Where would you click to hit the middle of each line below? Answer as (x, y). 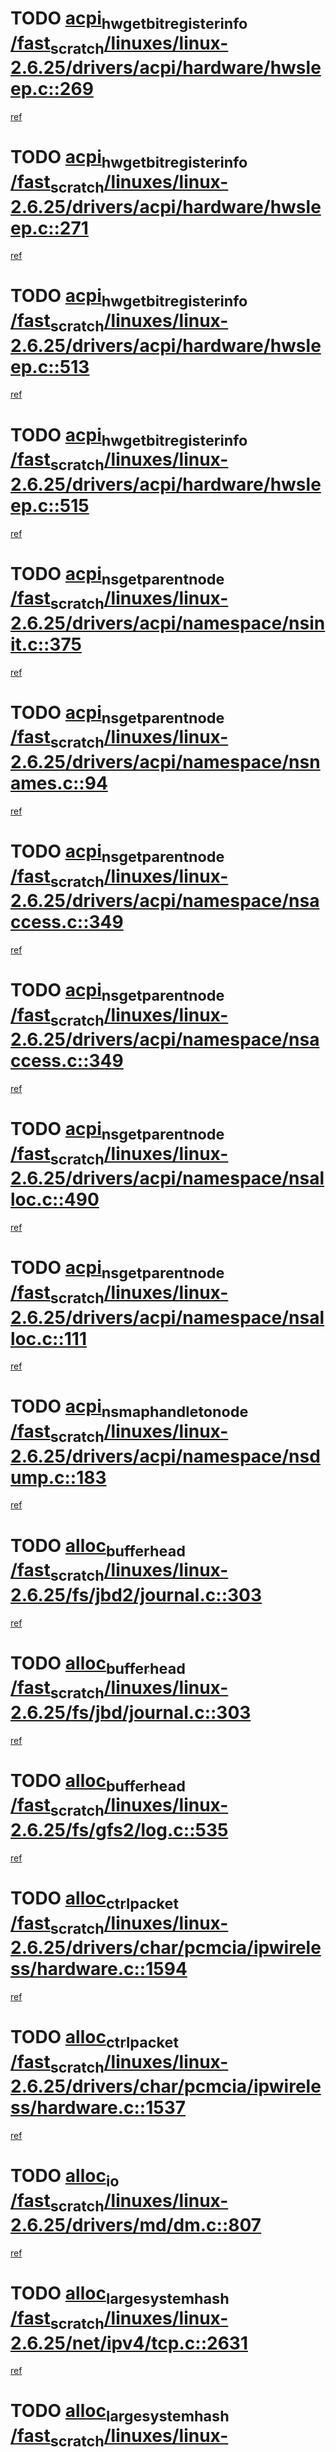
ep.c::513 (50, 366)
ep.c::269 (52, 89)
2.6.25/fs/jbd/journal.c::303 (131, 1712)
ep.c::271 (49, 228)
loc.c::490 (55, 1199)
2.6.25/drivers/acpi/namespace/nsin (168, 623)
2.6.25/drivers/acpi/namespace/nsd (165, 1456)
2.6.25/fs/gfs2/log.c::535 (119, 1830)
